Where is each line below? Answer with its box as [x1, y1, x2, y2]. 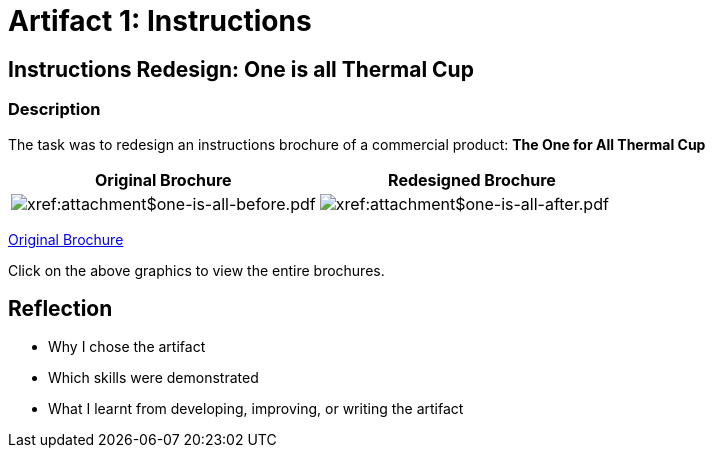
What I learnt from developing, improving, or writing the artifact [48, 400, 464, 418]
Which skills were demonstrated [48, 369, 259, 387]
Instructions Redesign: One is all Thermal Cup [8, 56, 474, 82]
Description [8, 99, 101, 120]
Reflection [8, 295, 113, 321]
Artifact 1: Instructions [8, 4, 312, 38]
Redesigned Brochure [388, 169, 556, 190]
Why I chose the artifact [48, 338, 206, 356]
